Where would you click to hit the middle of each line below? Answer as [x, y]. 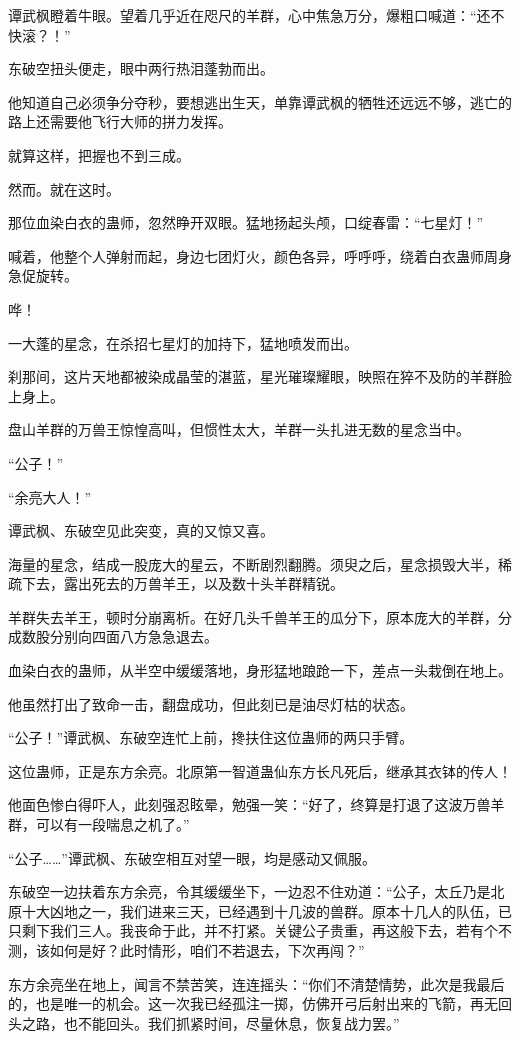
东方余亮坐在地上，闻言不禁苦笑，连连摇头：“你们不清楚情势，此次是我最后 [256, 983]
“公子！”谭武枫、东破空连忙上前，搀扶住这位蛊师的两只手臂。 [211, 737]
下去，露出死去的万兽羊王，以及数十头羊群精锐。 [182, 583]
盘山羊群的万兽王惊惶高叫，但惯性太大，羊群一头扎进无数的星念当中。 [239, 429]
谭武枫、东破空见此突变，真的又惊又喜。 [141, 530]
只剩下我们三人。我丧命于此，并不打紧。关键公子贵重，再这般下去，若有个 [253, 930]
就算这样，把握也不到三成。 [99, 154]
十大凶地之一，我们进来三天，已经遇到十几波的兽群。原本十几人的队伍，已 [266, 910]
